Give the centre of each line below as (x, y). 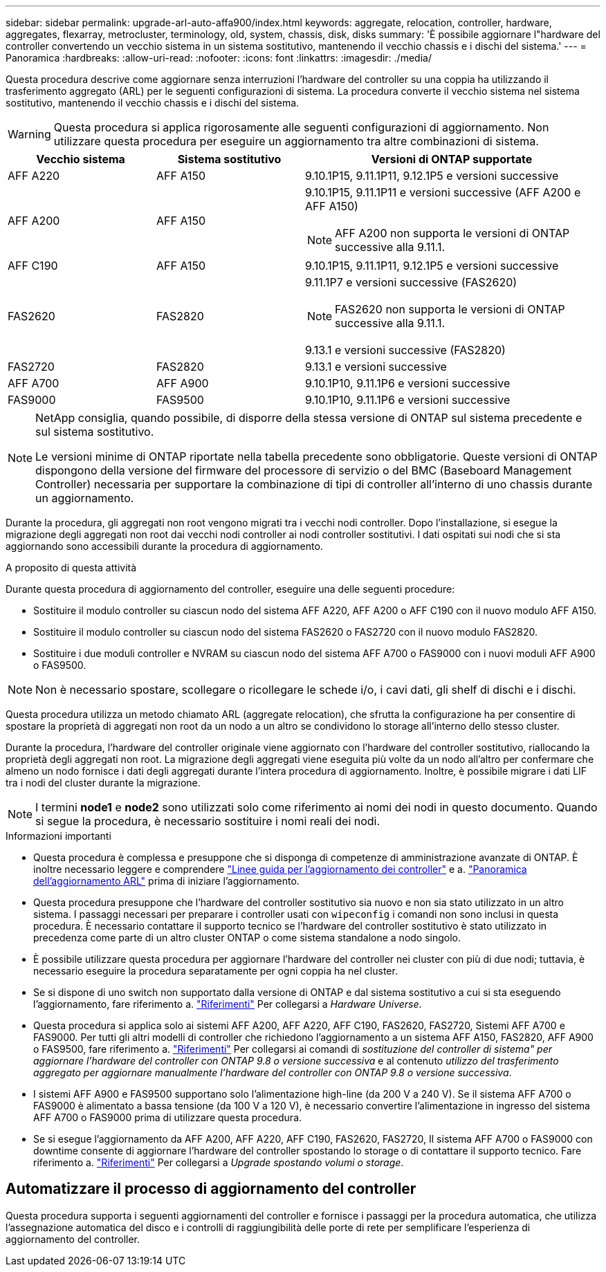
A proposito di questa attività (71, 568)
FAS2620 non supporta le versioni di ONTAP (450, 309)
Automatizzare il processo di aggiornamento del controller (211, 1189)
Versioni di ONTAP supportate (452, 159)
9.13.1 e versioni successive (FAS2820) (405, 350)
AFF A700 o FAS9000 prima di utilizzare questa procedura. (168, 1117)
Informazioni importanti (58, 836)
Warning (29, 134)
